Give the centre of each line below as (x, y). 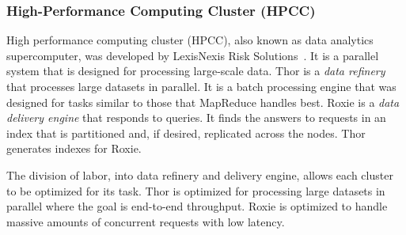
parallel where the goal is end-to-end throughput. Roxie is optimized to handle (197, 206)
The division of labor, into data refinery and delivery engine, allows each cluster (200, 174)
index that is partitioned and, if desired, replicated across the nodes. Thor (186, 133)
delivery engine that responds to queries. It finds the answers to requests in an (196, 117)
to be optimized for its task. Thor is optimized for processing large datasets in (196, 190)
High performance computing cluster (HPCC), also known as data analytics (190, 40)
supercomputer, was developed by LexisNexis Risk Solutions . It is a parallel (193, 55)
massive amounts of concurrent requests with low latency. (146, 221)
